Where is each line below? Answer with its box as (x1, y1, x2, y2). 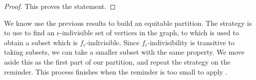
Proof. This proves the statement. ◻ (4, 1, 116, 11)
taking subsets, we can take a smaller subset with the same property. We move (4, 47, 245, 57)
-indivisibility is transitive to (147, 37, 235, 47)
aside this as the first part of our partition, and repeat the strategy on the (4, 56, 231, 67)
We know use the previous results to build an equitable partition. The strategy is (4, 17, 252, 28)
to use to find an (4, 27, 55, 38)
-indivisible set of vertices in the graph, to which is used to (59, 27, 239, 38)
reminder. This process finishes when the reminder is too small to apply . (4, 66, 228, 77)
